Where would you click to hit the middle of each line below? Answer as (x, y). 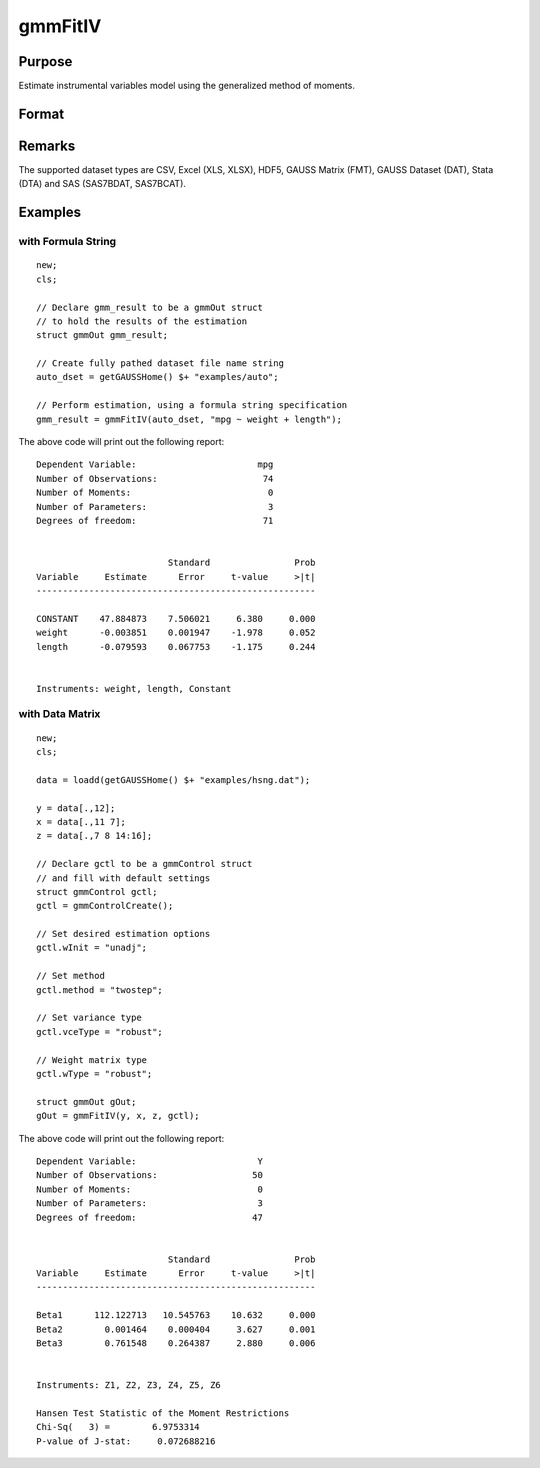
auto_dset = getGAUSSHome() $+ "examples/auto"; (157, 377)
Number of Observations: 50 (150, 1175)
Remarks (47, 145)
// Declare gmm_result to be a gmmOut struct (150, 307)
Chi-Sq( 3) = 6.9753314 (118, 1427)
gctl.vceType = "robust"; (100, 1031)
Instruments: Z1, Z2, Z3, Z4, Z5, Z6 (129, 1385)
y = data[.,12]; (76, 808)
